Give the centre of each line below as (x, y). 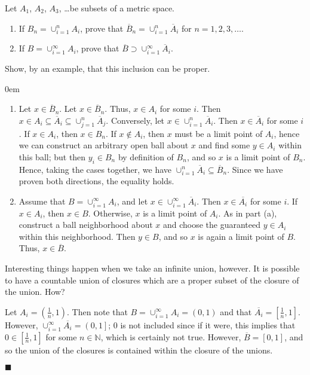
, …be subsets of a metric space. (117, 8)
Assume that (42, 201)
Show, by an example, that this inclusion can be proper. (108, 68)
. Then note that (97, 311)
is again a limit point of (241, 236)
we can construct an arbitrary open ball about (104, 145)
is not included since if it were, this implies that (208, 324)
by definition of (146, 156)
